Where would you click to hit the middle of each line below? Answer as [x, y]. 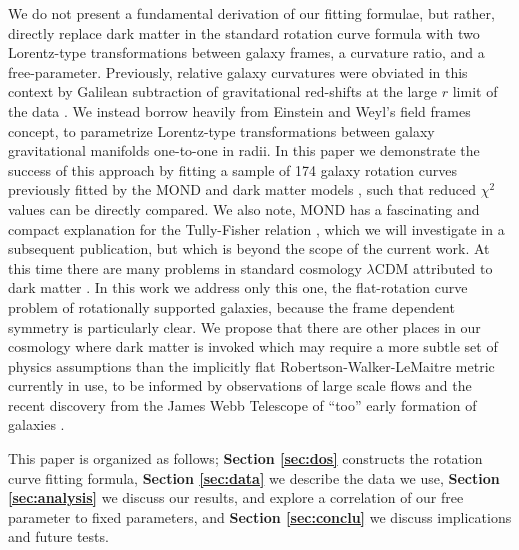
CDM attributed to [433, 267]
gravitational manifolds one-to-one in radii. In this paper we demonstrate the [244, 150]
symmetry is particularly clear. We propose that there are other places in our [244, 326]
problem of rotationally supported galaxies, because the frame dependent [231, 306]
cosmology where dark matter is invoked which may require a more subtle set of [253, 346]
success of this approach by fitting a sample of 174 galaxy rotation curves [232, 169]
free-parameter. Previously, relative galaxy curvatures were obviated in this [238, 71]
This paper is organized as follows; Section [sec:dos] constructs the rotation [245, 458]
